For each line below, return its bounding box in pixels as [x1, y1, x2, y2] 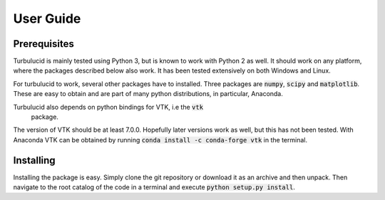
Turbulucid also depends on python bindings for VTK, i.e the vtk [13, 102, 203, 111]
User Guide [13, 11, 81, 26]
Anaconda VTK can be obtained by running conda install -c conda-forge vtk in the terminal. [13, 135, 308, 144]
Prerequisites [13, 38, 74, 50]
